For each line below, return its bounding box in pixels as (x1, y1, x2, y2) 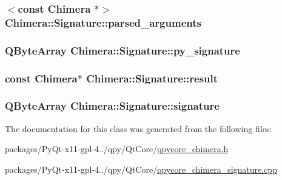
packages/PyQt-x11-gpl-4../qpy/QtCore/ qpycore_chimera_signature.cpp (5, 162, 277, 175)
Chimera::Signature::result (86, 70, 218, 85)
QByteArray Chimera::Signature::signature (5, 98, 220, 113)
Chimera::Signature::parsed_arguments (5, 15, 201, 30)
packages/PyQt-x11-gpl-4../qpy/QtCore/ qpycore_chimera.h (5, 142, 229, 155)
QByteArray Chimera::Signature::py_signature (5, 42, 240, 58)
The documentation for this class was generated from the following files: (5, 122, 272, 135)
